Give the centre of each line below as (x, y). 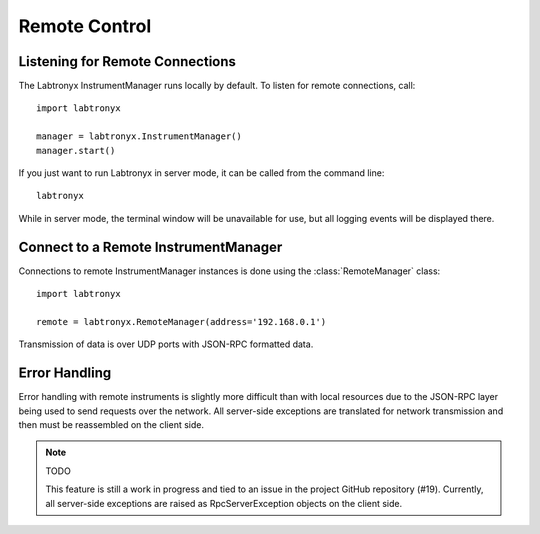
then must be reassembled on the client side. (111, 424)
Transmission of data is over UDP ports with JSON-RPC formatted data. (166, 344)
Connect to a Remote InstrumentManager (150, 246)
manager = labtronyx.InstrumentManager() (139, 136)
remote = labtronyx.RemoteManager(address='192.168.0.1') (181, 321)
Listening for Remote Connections (127, 61)
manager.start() (76, 150)
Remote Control (85, 26)
